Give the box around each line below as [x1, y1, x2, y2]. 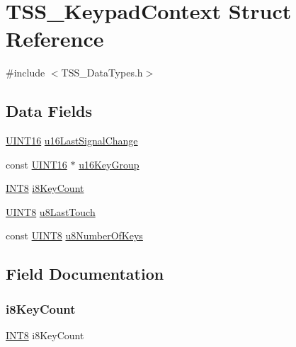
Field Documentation [6, 263, 164, 285]
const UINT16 [6, 157, 67, 171]
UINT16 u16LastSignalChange [6, 133, 138, 148]
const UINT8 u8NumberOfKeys [6, 228, 143, 243]
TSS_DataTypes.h [61, 65, 143, 80]
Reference [6, 24, 104, 53]
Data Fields [6, 100, 93, 122]
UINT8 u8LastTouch [6, 204, 96, 219]
